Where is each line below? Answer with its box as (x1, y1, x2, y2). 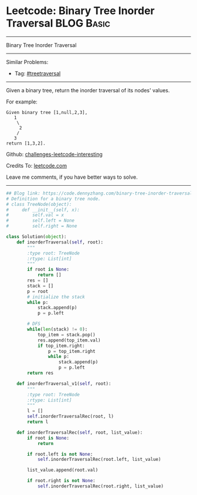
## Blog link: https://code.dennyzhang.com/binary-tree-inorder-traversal (6, 190, 193, 196)
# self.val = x (6, 212, 64, 218)
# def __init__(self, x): (6, 207, 80, 213)
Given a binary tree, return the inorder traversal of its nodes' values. (6, 86, 170, 93)
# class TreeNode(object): (6, 201, 72, 207)
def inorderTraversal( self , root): (16, 239, 104, 245)
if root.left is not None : (27, 451, 93, 457)
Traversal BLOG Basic (6, 16, 110, 30)
